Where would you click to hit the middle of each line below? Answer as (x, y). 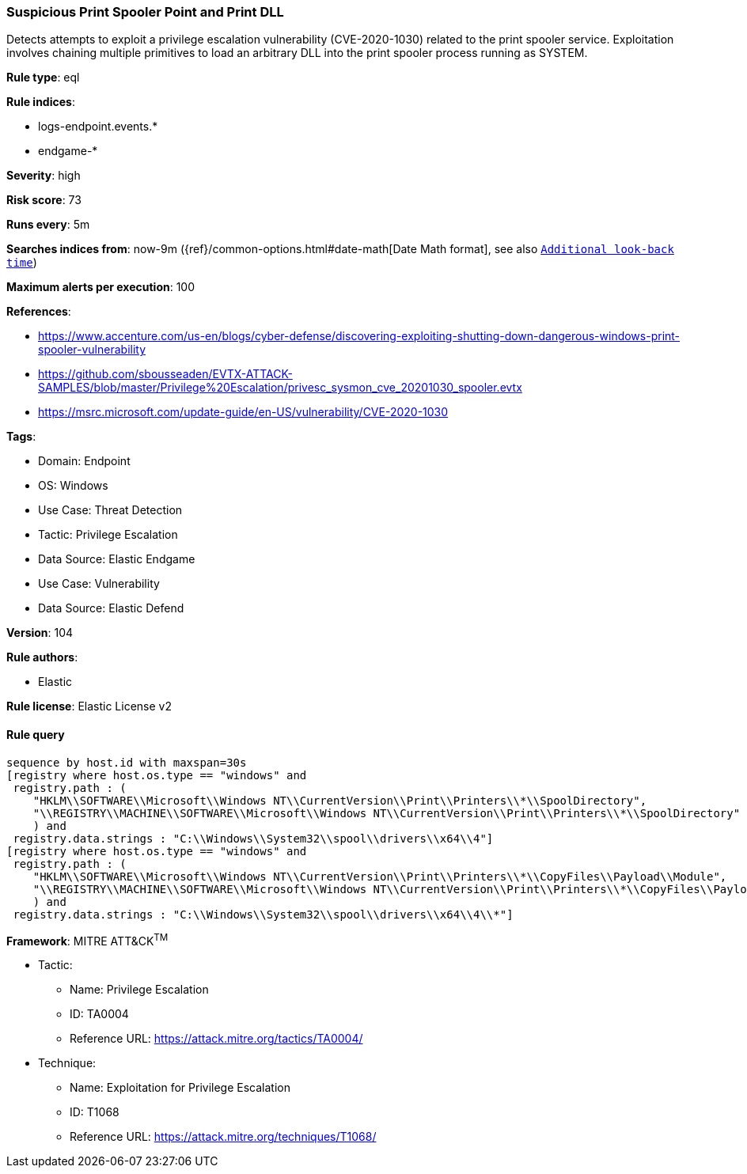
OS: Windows (73, 486)
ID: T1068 (95, 1112)
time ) (22, 263)
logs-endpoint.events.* (98, 127)
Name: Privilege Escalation (139, 990)
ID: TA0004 (99, 1014)
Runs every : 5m (48, 225)
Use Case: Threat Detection (110, 510)
